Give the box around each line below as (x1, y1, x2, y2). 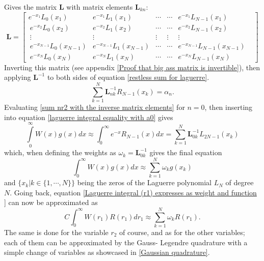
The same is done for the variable (4, 227, 109, 237)
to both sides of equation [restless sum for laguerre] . (47, 72, 209, 82)
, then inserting (204, 102, 253, 112)
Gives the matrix (4, 2, 57, 12)
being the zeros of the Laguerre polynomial (77, 177, 212, 188)
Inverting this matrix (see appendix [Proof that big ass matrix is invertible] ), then (4, 62, 260, 72)
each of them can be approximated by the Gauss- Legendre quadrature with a (4, 237, 248, 247)
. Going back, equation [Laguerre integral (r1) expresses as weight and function (10, 187, 257, 197)
